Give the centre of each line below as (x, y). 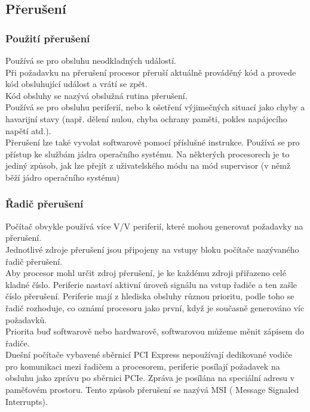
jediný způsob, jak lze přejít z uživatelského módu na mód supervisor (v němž (148, 165)
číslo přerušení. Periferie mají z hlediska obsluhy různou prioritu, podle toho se (150, 296)
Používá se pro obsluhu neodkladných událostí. (91, 60)
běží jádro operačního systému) (63, 177)
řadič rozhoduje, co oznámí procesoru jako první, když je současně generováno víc (155, 307)
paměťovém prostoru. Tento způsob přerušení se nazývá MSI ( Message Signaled (152, 390)
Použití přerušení (48, 38)
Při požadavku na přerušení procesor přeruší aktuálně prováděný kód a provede (151, 72)
